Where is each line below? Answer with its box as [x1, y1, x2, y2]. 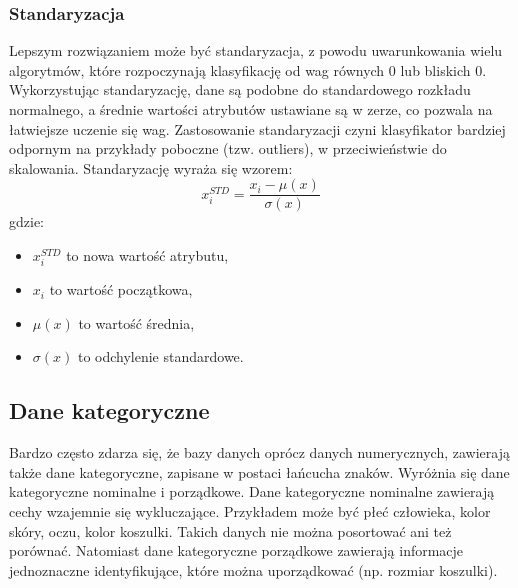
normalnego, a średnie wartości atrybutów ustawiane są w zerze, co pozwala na [9, 99, 493, 119]
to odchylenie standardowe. [77, 346, 244, 367]
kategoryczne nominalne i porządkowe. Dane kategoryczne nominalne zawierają [9, 481, 495, 502]
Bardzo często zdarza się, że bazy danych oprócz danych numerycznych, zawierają [9, 442, 510, 463]
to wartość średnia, [78, 312, 195, 333]
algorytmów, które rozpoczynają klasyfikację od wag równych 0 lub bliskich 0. [9, 59, 487, 80]
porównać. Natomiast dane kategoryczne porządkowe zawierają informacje [9, 540, 464, 561]
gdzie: [9, 211, 44, 232]
